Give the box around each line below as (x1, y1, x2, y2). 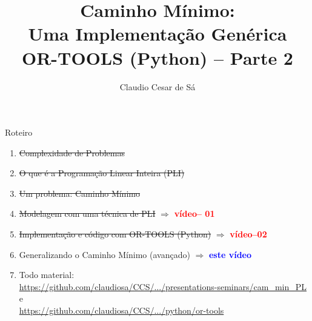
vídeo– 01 (174, 207, 215, 220)
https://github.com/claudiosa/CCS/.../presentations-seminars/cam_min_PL (19, 280, 307, 293)
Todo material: (19, 268, 75, 281)
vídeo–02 (230, 228, 267, 240)
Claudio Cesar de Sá (119, 80, 196, 93)
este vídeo (208, 248, 252, 260)
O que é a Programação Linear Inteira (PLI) (19, 167, 185, 179)
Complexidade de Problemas (19, 146, 125, 159)
